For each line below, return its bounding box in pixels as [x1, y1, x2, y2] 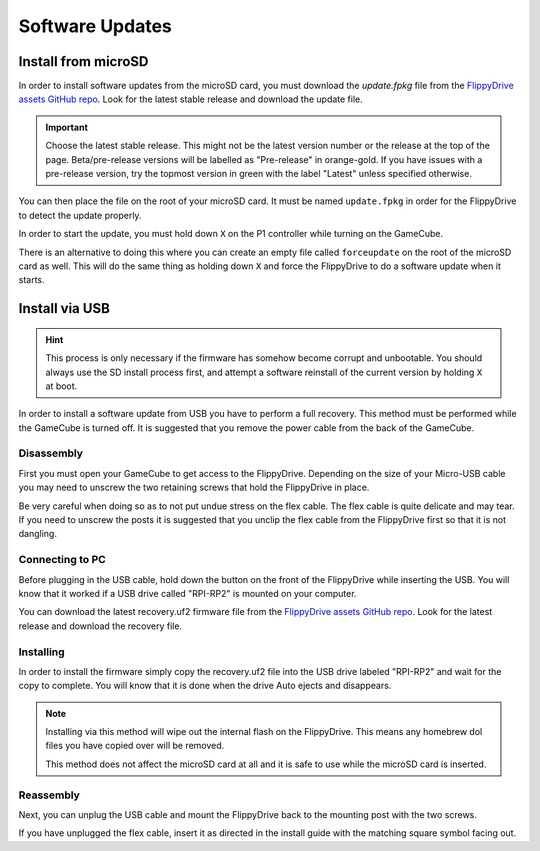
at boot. [45, 380, 78, 392]
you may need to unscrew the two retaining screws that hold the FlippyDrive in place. [18, 481, 370, 494]
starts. [18, 274, 45, 286]
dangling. [18, 528, 57, 540]
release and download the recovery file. [18, 620, 183, 632]
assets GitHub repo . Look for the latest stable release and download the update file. [18, 93, 364, 105]
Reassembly [18, 788, 80, 802]
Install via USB [18, 300, 110, 317]
